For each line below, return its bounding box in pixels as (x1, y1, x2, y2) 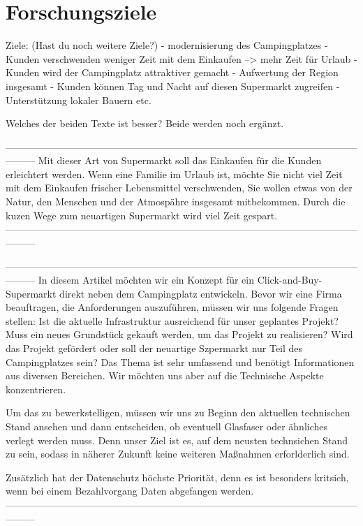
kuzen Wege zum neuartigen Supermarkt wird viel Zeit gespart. (6, 207, 278, 222)
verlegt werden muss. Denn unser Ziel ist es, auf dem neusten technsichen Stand (6, 432, 348, 447)
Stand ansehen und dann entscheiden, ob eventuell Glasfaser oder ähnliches (6, 418, 328, 433)
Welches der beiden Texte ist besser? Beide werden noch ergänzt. (6, 116, 284, 131)
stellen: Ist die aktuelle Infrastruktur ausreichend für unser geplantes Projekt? (6, 313, 339, 328)
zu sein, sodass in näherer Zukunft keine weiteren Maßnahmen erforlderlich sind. (6, 446, 350, 461)
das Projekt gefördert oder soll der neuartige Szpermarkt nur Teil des (6, 341, 303, 355)
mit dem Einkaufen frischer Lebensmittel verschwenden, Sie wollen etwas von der (6, 180, 353, 195)
